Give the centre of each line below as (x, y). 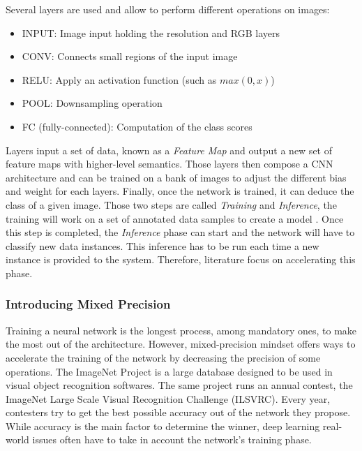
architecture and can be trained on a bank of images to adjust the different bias (176, 177)
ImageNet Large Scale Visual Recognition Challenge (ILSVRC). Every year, (168, 398)
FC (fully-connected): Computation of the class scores (137, 126)
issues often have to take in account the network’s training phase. (172, 439)
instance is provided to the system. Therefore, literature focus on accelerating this (181, 259)
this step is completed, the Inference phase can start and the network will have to (180, 232)
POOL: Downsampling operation (92, 103)
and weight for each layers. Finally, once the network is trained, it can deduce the (180, 191)
